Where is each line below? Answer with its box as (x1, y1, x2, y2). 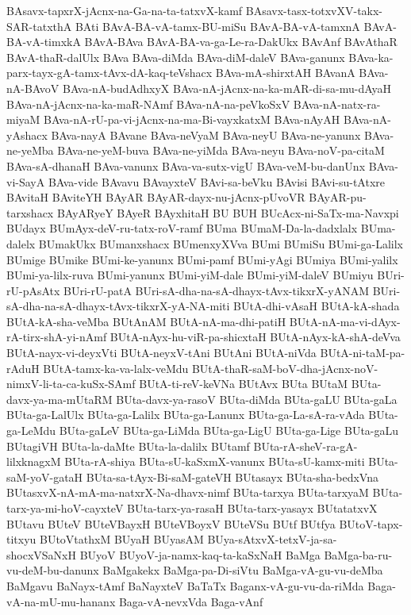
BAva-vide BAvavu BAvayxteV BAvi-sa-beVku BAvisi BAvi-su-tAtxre (48, 173, 386, 190)
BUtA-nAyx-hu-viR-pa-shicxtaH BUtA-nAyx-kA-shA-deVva (109, 329, 401, 345)
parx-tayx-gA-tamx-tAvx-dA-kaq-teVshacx (6, 64, 213, 81)
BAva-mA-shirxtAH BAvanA (215, 64, 355, 81)
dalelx (6, 235, 36, 252)
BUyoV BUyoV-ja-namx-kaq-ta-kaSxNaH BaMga (79, 546, 321, 563)
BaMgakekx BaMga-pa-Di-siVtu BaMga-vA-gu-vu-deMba (102, 562, 383, 578)
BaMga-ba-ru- (324, 546, 393, 563)
